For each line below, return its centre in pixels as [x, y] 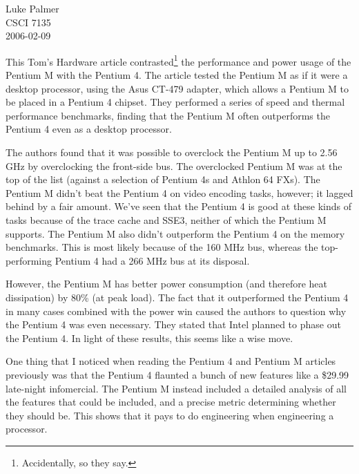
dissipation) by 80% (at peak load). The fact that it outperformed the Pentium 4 [177, 297]
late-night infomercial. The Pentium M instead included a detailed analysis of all [176, 388]
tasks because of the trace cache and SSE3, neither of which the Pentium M [166, 219]
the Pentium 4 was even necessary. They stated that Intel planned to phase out [173, 324]
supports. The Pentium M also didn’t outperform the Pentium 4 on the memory [175, 233]
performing [29, 260]
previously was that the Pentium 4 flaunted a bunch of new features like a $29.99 [177, 374]
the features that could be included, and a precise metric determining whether [171, 402]
